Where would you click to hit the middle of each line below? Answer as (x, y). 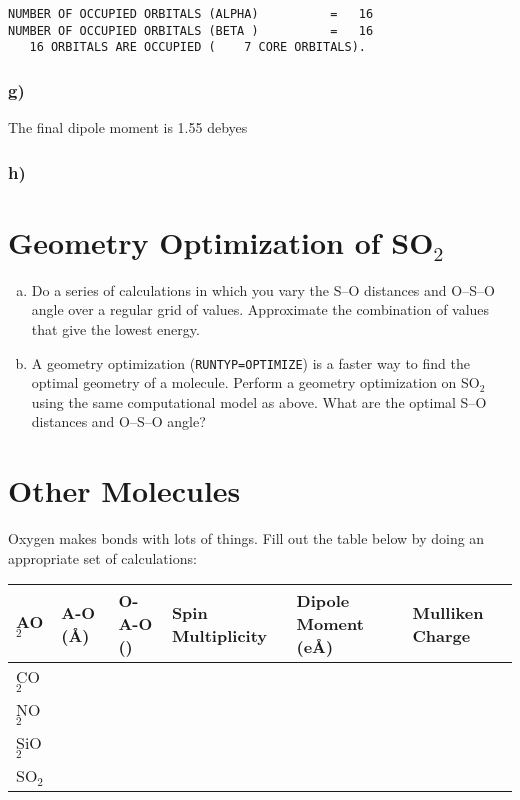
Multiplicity (219, 635)
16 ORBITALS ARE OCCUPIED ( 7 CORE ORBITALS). (197, 47)
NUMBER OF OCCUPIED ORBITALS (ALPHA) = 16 (191, 14)
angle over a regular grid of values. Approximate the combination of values (260, 309)
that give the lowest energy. (115, 328)
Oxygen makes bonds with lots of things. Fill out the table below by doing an (246, 538)
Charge (441, 635)
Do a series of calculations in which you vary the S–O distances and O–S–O (263, 289)
